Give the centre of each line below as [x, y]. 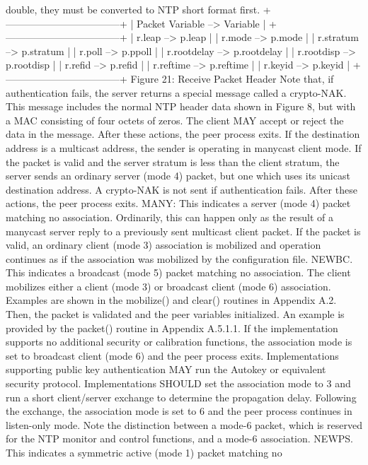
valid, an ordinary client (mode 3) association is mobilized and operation [163, 245]
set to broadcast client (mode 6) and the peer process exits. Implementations [172, 355]
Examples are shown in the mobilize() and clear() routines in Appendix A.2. [171, 300]
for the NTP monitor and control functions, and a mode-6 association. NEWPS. [179, 438]
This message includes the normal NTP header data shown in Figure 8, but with [181, 106]
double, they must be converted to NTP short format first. [133, 9]
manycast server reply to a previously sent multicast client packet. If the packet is [183, 231]
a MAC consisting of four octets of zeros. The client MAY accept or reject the [175, 120]
